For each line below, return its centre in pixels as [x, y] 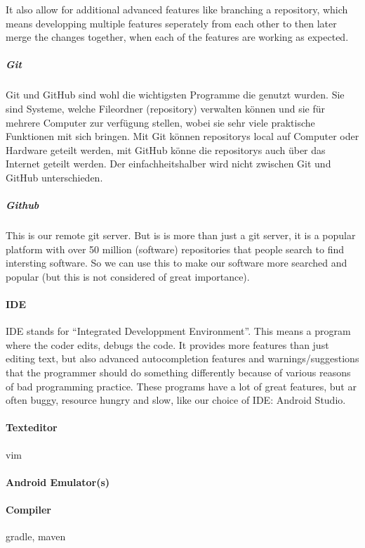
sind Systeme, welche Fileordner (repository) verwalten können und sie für [165, 108]
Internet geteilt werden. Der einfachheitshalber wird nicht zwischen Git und [168, 164]
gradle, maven [36, 536]
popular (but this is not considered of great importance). [128, 276]
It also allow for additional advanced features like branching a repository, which [177, 9]
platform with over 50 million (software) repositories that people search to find [175, 249]
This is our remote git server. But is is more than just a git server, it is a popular [181, 235]
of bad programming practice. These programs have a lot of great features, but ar [181, 386]
